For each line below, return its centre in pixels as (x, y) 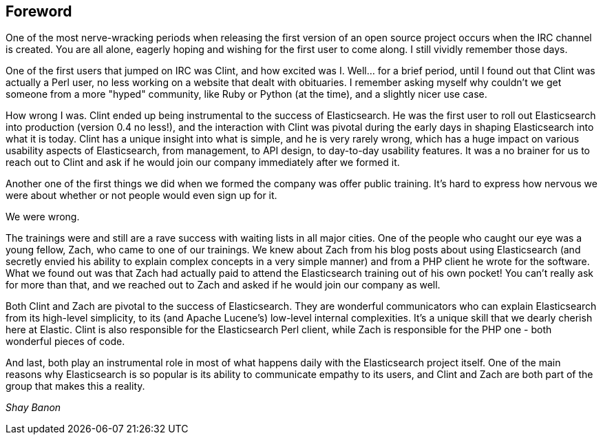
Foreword (39, 11)
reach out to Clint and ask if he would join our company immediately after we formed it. (203, 163)
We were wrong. (43, 217)
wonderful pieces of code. (65, 342)
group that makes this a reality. (75, 386)
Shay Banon (33, 408)
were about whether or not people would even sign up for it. (141, 196)
